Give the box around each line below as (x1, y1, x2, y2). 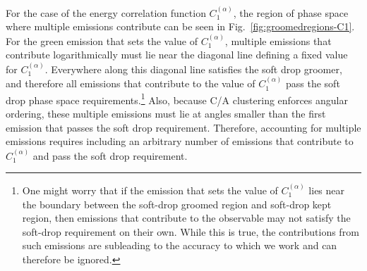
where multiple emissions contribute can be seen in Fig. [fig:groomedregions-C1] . (6, 19, 355, 34)
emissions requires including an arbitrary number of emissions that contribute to (6, 134, 354, 149)
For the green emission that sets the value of (6, 33, 198, 48)
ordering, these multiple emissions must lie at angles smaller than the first (6, 106, 326, 121)
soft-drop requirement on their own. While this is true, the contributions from (22, 224, 359, 239)
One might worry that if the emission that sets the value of (22, 183, 278, 198)
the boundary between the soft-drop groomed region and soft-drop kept (22, 196, 332, 211)
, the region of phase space (233, 5, 349, 20)
